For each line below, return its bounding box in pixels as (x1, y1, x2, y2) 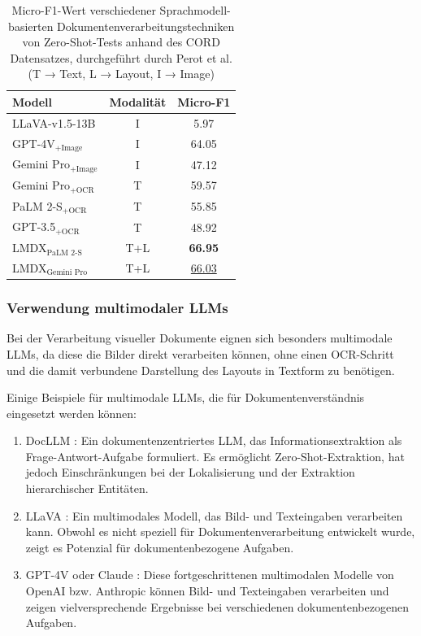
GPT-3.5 (12, 218, 56, 235)
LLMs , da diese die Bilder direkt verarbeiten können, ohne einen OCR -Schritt (7, 345, 394, 362)
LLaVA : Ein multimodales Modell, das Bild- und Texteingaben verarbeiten (25, 507, 403, 524)
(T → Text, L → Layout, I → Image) (28, 65, 215, 82)
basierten (8, 17, 54, 34)
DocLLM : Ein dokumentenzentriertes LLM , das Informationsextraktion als (25, 432, 402, 449)
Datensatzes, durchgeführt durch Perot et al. (10, 49, 232, 66)
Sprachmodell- (159, 2, 231, 18)
